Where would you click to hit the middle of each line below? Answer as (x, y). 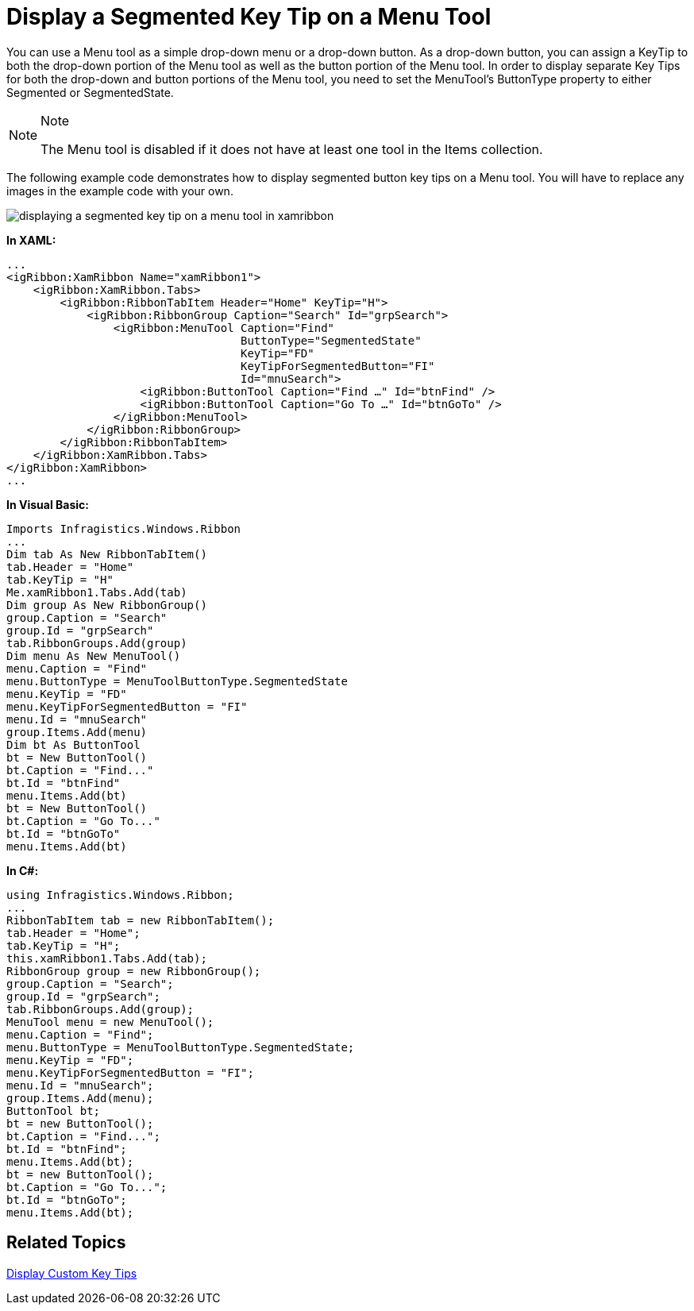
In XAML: (31, 240)
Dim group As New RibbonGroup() (107, 605)
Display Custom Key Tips (72, 1273)
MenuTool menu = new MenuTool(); (110, 1022)
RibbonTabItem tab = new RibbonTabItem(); (141, 920)
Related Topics (66, 1243)
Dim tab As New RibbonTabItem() (107, 554)
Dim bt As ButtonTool (73, 744)
